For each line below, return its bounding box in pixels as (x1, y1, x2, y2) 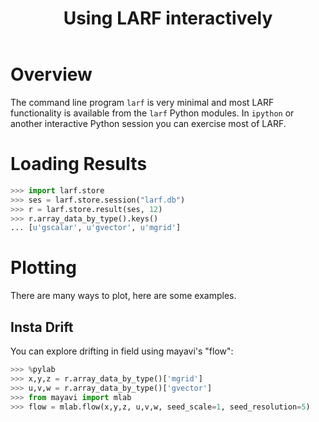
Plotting (10, 257, 77, 279)
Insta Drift (10, 318, 74, 336)
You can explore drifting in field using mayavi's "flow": (10, 345, 234, 357)
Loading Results (10, 153, 148, 176)
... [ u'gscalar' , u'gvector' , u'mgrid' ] (10, 223, 182, 233)
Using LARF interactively (63, 7, 273, 30)
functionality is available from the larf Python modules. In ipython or (10, 107, 295, 119)
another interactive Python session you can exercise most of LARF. (10, 117, 287, 129)
